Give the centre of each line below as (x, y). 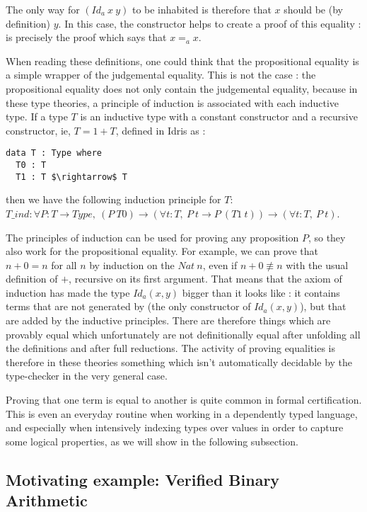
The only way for (43, 9)
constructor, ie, (38, 130)
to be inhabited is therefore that (202, 9)
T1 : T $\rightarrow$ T (71, 177)
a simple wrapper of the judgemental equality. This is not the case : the (161, 75)
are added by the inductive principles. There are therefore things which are (168, 320)
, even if (220, 264)
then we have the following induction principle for (113, 199)
